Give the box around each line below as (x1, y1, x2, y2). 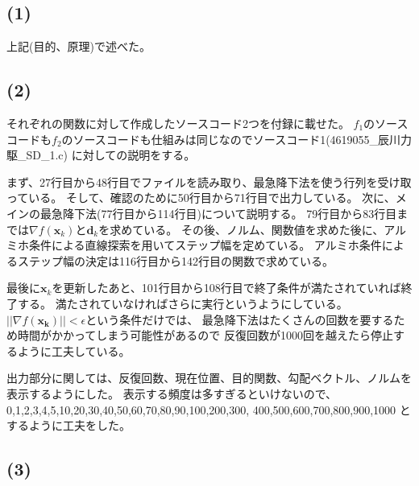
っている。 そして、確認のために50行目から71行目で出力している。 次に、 (6, 189, 396, 206)
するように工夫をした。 (6, 417, 131, 434)
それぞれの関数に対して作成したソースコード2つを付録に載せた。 (6, 115, 350, 131)
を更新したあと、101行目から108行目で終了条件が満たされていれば (52, 279, 401, 296)
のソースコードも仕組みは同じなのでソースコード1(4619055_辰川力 (61, 130, 413, 147)
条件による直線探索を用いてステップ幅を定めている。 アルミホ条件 (28, 237, 382, 253)
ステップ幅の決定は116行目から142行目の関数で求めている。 (17, 252, 334, 269)
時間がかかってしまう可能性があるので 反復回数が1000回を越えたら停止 (17, 327, 393, 344)
